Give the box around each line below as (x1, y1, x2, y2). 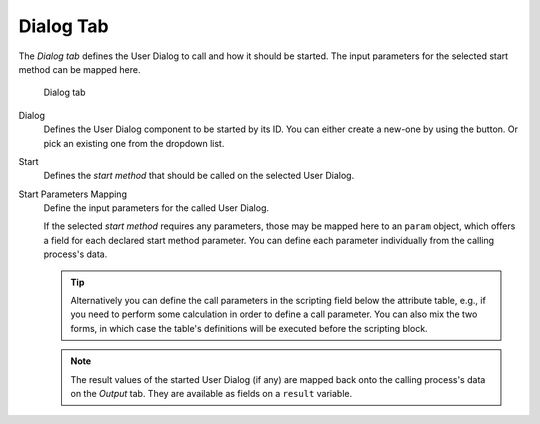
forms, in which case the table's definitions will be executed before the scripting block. (70, 322, 429, 334)
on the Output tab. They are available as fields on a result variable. (70, 387, 353, 399)
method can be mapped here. (18, 63, 141, 75)
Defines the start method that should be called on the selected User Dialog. (43, 170, 355, 182)
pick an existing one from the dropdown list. (43, 137, 225, 149)
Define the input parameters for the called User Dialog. (43, 202, 270, 214)
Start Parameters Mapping (18, 188, 127, 200)
